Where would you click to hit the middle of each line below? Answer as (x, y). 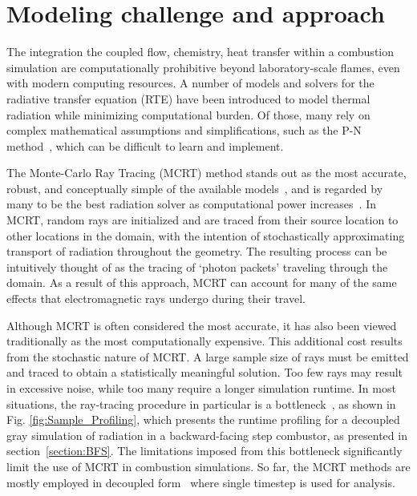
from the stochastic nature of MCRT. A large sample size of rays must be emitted (208, 356)
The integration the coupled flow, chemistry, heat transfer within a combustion (200, 52)
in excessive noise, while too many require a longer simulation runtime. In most (201, 388)
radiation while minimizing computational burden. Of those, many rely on (188, 114)
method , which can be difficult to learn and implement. (145, 145)
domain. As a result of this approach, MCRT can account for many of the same (202, 282)
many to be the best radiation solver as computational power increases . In (191, 204)
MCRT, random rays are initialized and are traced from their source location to (202, 220)
